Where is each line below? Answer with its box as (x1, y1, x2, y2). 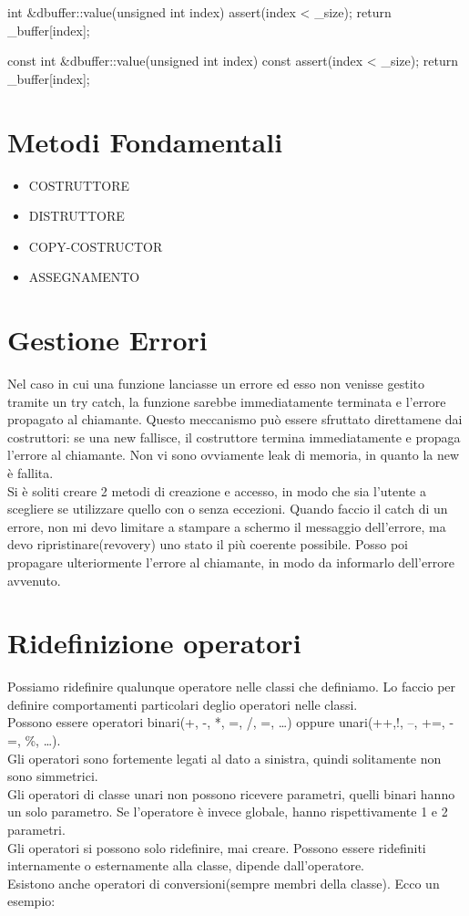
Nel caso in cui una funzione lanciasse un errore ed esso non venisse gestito (7, 374, 425, 392)
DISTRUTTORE (28, 206, 125, 225)
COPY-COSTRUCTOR (28, 236, 163, 255)
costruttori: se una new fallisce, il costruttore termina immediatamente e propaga (7, 427, 461, 446)
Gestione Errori (7, 321, 208, 359)
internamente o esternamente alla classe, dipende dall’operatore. (7, 856, 364, 875)
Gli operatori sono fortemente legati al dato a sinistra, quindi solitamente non (7, 748, 442, 767)
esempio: (7, 891, 56, 911)
